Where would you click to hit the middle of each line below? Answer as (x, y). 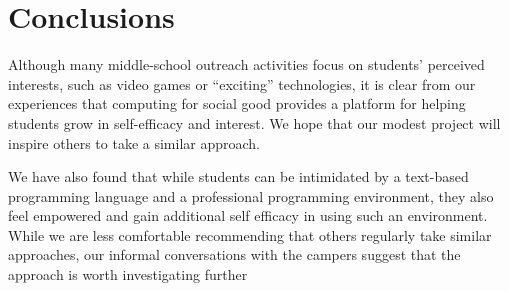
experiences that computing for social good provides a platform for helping (237, 103)
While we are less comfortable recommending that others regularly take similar (250, 234)
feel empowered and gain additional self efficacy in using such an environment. (248, 215)
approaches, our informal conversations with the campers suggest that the (234, 254)
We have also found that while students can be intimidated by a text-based (238, 176)
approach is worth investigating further (128, 274)
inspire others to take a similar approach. (134, 142)
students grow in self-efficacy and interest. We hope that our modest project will (254, 122)
